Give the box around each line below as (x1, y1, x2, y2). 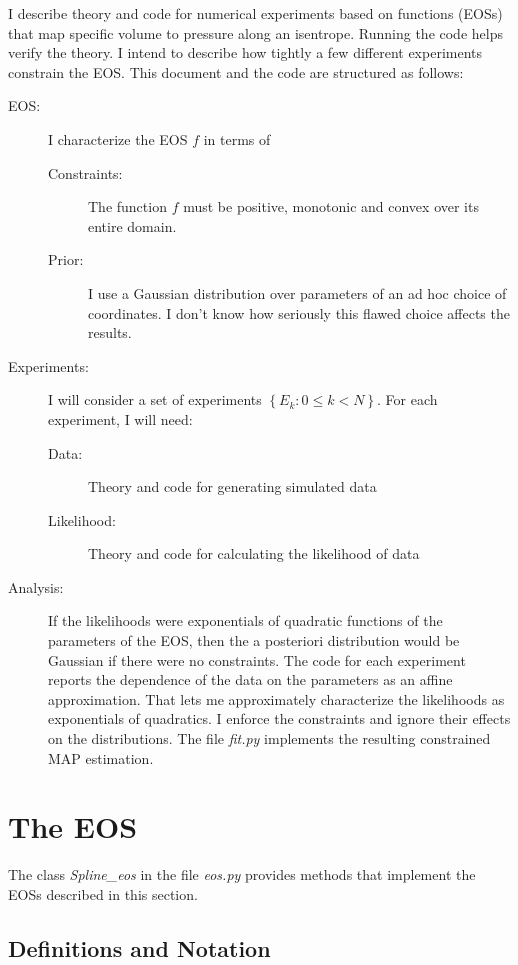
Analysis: (8, 576, 64, 597)
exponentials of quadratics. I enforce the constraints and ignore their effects (48, 708, 511, 729)
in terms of (203, 128, 271, 149)
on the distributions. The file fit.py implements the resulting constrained (48, 728, 491, 749)
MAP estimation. (48, 747, 154, 768)
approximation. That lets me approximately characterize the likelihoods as (48, 688, 505, 709)
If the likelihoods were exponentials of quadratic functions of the (48, 610, 443, 631)
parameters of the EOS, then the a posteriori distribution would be (48, 630, 460, 651)
